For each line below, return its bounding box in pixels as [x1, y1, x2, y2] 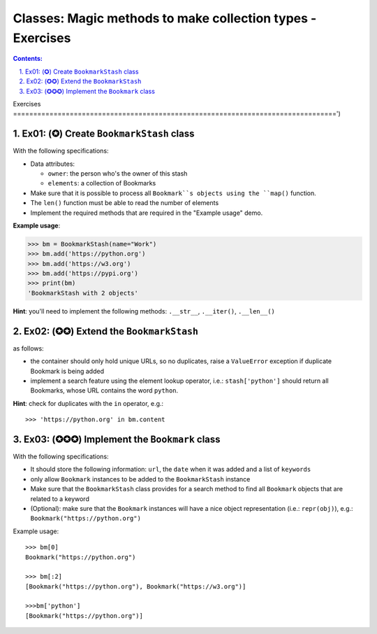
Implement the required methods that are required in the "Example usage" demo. [30, 209, 263, 217]
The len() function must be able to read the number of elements [30, 199, 219, 207]
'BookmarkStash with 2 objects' [27, 289, 139, 297]
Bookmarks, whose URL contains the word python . [30, 386, 179, 395]
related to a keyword [30, 494, 90, 503]
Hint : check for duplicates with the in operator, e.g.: [13, 399, 164, 407]
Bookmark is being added [30, 367, 105, 375]
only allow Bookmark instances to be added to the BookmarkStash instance [30, 474, 251, 483]
